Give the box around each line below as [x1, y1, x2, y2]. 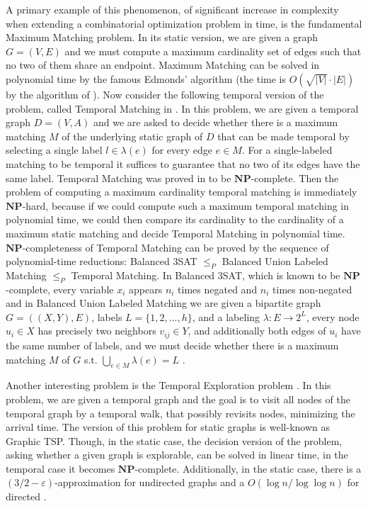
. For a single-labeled [241, 142, 333, 157]
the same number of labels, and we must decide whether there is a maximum [6, 337, 339, 352]
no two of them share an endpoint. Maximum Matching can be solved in [6, 57, 320, 72]
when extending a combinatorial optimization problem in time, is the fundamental [6, 16, 362, 30]
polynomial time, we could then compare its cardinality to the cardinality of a [6, 212, 344, 227]
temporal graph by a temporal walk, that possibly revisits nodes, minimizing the [6, 405, 355, 420]
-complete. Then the [251, 170, 339, 185]
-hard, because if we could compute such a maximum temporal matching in [22, 198, 350, 213]
